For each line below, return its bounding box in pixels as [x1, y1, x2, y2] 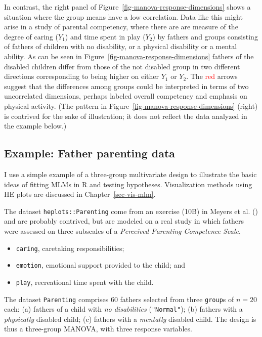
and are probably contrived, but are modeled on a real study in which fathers [4, 216, 244, 226]
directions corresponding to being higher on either [4, 71, 159, 81]
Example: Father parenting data [4, 145, 176, 161]
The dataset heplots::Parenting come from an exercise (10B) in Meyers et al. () [4, 205, 258, 216]
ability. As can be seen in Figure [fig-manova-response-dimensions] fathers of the [4, 51, 254, 61]
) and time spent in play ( [65, 31, 146, 41]
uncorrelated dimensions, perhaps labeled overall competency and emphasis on [4, 91, 247, 101]
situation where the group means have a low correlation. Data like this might [4, 11, 243, 22]
